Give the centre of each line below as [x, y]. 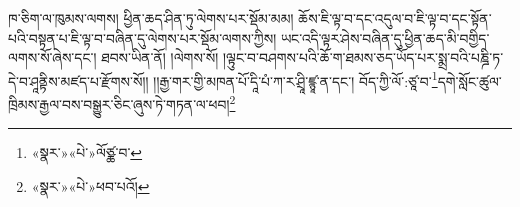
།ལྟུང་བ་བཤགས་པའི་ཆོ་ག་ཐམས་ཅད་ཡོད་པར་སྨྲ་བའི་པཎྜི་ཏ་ [363, 57]
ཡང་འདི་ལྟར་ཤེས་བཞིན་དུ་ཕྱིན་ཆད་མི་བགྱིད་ [385, 37]
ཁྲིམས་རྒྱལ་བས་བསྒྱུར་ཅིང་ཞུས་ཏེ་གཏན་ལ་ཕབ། [119, 103]
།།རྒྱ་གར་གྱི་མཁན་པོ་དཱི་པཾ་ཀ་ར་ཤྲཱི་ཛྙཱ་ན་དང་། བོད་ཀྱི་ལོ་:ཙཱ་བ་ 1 [295, 79]
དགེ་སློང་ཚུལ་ [469, 80]
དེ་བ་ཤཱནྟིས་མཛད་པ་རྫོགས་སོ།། [78, 80]
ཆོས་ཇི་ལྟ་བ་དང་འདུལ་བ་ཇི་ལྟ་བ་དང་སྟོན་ [395, 18]
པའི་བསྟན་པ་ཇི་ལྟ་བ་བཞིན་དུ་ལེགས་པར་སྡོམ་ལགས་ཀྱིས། [142, 37]
